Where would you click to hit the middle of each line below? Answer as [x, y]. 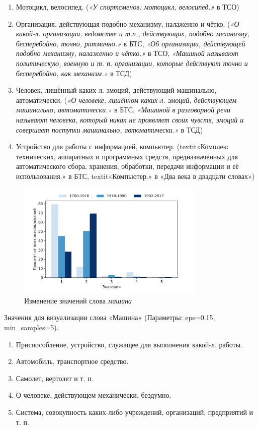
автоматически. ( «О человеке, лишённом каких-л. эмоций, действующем [126, 100]
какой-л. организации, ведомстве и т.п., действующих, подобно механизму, [133, 34]
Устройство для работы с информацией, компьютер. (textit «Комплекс [123, 146]
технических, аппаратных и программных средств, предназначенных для [127, 156]
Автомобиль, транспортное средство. [72, 361]
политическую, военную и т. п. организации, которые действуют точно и [132, 63]
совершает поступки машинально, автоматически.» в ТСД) [109, 129]
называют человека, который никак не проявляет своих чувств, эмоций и [130, 119]
